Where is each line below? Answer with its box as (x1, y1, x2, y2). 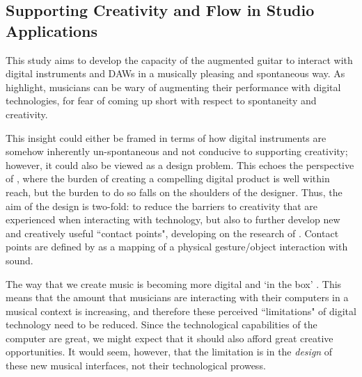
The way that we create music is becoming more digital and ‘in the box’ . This (6, 276, 342, 291)
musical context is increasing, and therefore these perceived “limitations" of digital (6, 303, 356, 318)
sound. (6, 252, 33, 267)
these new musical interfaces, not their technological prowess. (6, 358, 266, 373)
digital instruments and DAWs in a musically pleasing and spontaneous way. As (6, 66, 345, 81)
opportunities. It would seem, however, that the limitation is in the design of (6, 344, 333, 359)
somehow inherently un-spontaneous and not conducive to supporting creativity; (6, 144, 348, 159)
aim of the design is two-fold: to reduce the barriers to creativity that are (6, 198, 318, 213)
